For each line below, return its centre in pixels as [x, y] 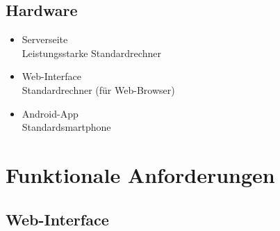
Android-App [50, 113]
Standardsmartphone [66, 127]
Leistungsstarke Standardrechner [91, 53]
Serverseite [45, 39]
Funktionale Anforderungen [140, 174]
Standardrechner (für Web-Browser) [98, 89]
